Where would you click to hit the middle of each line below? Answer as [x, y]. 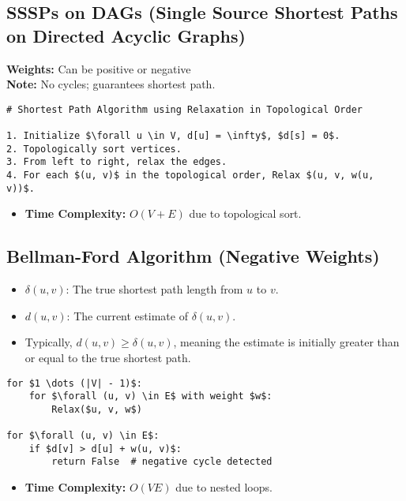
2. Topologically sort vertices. [94, 149]
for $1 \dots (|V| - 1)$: [74, 383]
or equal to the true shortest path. [108, 357]
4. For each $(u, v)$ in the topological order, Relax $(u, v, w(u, [190, 176]
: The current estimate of [127, 315]
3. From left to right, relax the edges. [117, 162]
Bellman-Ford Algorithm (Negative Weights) [193, 256]
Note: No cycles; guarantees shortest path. [111, 84]
